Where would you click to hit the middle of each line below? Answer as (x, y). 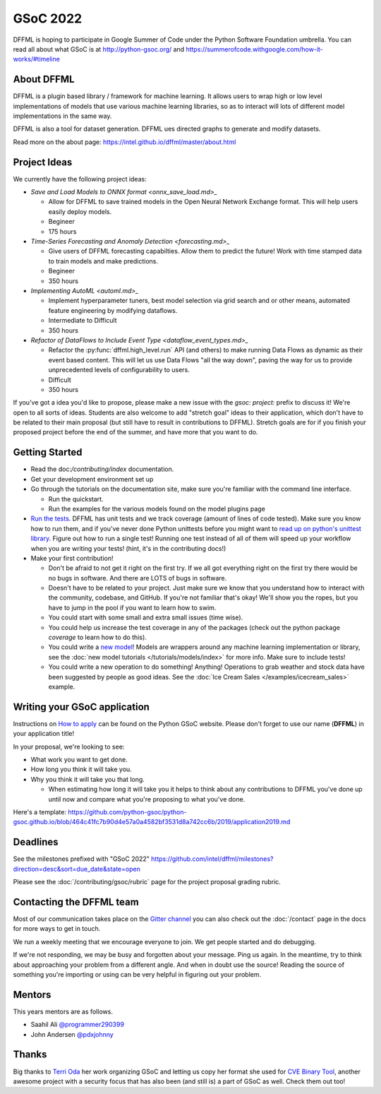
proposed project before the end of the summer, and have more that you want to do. (135, 432)
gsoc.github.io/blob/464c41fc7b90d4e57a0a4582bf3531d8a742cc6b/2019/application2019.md (152, 822)
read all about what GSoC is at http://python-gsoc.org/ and (99, 49)
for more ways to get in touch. (57, 929)
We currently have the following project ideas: (80, 179)
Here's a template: (40, 812)
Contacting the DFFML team (76, 902)
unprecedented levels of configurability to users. (119, 370)
